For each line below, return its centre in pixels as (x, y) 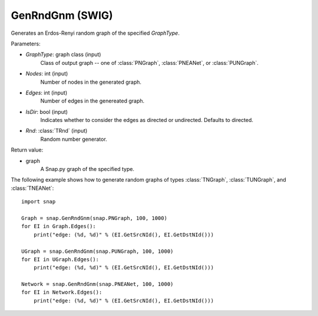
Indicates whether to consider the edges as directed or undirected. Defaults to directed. (147, 120)
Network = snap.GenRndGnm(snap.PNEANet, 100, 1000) (97, 284)
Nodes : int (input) (47, 74)
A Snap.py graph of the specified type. (87, 169)
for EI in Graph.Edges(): (59, 226)
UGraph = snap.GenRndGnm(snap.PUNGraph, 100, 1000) (97, 251)
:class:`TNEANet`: (32, 188)
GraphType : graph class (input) (63, 55)
